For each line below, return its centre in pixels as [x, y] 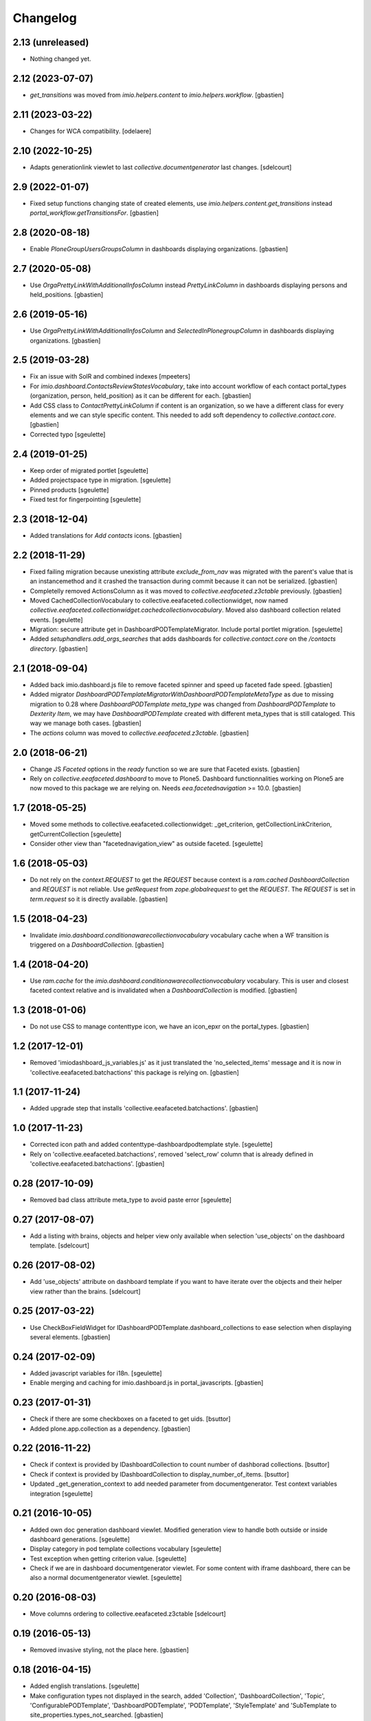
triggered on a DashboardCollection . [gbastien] [97, 945]
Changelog [45, 18]
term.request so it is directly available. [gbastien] [99, 899]
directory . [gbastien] [59, 648]
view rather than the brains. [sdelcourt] [85, 1291]
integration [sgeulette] [61, 1493]
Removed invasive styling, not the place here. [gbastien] [109, 1650]
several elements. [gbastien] [70, 1337]
